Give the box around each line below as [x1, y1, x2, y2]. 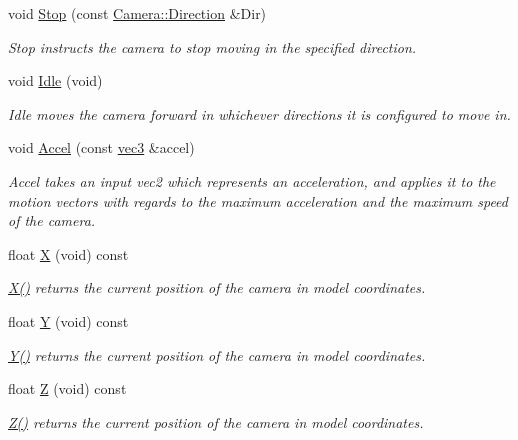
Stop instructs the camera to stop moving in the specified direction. [8, 36, 417, 57]
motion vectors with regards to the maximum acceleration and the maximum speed [8, 190, 508, 211]
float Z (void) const [8, 378, 127, 399]
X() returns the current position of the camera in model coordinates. [8, 277, 426, 298]
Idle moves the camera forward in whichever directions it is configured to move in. [8, 103, 511, 124]
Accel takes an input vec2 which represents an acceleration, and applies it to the [8, 170, 496, 191]
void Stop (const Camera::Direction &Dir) [8, 3, 267, 23]
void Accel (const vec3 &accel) [8, 137, 195, 158]
